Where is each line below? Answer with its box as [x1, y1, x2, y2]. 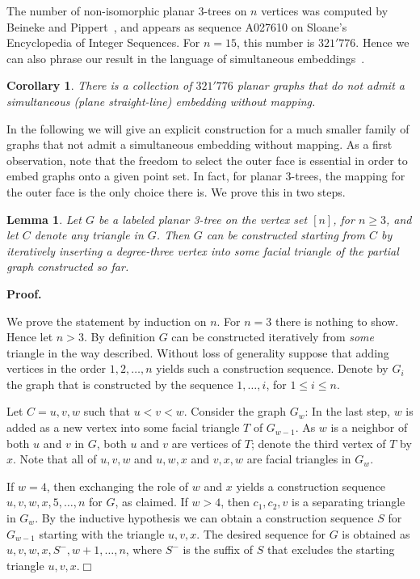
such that [83, 403, 130, 420]
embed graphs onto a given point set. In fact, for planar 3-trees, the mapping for [6, 167, 405, 184]
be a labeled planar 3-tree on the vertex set [98, 210, 308, 227]
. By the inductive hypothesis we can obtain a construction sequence [35, 509, 374, 526]
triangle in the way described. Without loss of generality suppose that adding [6, 344, 389, 361]
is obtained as [342, 525, 410, 542]
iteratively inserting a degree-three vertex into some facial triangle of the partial [6, 242, 399, 259]
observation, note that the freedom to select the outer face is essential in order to [6, 151, 408, 168]
